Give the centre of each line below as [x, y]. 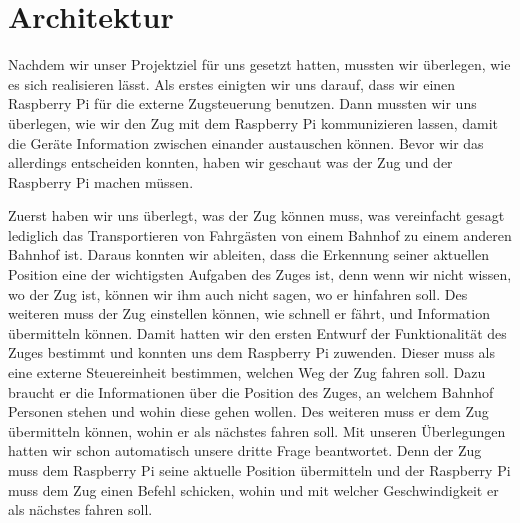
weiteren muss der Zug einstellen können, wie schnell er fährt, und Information [249, 313]
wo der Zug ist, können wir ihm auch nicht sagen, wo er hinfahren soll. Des [238, 293]
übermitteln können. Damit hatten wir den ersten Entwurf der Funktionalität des [257, 332]
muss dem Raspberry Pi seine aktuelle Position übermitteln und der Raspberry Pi [259, 470]
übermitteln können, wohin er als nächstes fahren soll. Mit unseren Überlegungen [257, 430]
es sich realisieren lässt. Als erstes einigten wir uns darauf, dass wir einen [232, 83]
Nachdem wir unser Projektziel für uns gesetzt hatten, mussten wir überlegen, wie [259, 64]
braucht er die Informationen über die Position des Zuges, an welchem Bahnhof [251, 391]
